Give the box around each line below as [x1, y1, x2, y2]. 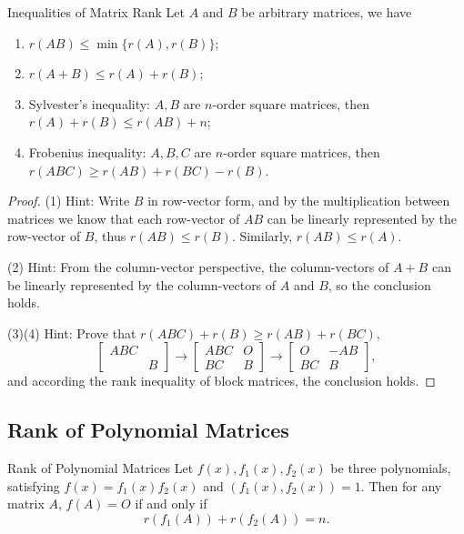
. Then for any [360, 476, 442, 495]
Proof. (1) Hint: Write [7, 191, 130, 210]
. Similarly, [231, 227, 293, 246]
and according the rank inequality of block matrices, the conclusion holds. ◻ [7, 371, 436, 390]
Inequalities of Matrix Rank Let [7, 3, 185, 21]
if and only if [135, 494, 207, 513]
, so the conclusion [328, 275, 431, 294]
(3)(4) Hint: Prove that [7, 323, 136, 342]
